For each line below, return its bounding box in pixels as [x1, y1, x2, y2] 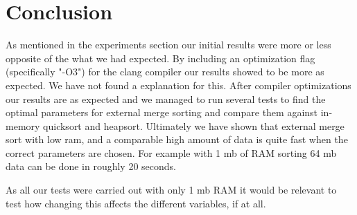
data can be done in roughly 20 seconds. [6, 159, 176, 174]
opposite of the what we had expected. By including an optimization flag [6, 50, 315, 65]
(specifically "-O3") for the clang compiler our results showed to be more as [6, 64, 324, 79]
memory [6, 118, 40, 133]
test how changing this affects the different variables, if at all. [6, 196, 266, 210]
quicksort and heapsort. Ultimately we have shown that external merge [43, 118, 345, 133]
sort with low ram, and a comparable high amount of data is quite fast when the [6, 132, 348, 147]
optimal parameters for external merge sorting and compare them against [6, 105, 318, 120]
